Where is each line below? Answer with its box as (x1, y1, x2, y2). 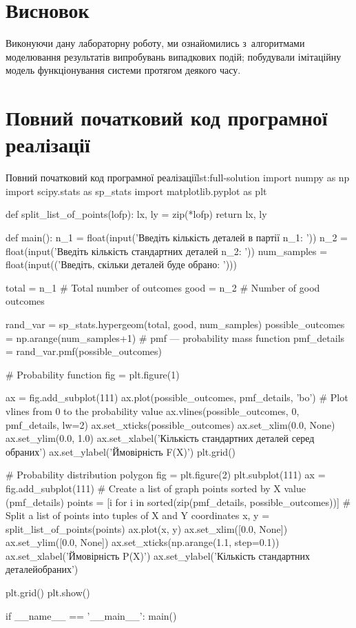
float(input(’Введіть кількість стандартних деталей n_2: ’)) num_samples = (6, 243, 328, 258)
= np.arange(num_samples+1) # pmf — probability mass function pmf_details (6, 330, 345, 345)
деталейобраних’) (6, 562, 78, 576)
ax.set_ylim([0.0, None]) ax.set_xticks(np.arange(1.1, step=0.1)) (6, 535, 280, 549)
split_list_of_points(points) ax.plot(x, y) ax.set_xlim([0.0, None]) (6, 521, 288, 536)
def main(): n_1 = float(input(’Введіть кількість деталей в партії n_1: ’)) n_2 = (6, 230, 348, 244)
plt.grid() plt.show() (6, 585, 90, 600)
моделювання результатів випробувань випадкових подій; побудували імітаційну (6, 49, 342, 63)
